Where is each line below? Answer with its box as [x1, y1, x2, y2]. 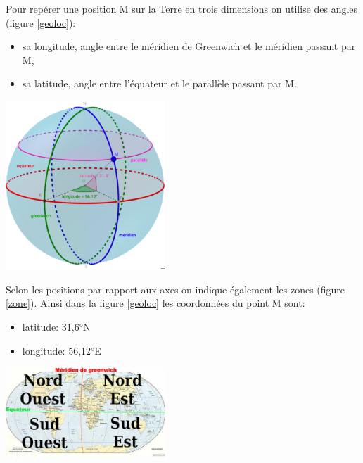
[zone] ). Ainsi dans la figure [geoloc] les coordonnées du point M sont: [6, 296, 305, 310]
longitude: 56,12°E [22, 343, 101, 357]
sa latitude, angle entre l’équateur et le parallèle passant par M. [22, 76, 297, 91]
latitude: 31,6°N [22, 319, 91, 334]
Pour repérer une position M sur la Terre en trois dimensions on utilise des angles [6, 1, 358, 15]
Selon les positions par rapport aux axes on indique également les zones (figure [6, 281, 345, 296]
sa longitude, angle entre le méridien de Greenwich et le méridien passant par [22, 39, 356, 53]
